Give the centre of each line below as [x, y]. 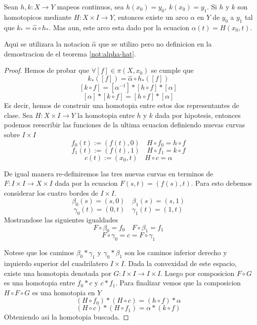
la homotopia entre [106, 115]
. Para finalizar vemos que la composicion [178, 283]
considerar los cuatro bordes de [51, 192]
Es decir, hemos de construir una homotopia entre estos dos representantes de [122, 105]
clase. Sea [19, 115]
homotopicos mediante [38, 17]
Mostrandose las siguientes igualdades [61, 219]
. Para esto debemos [221, 183]
